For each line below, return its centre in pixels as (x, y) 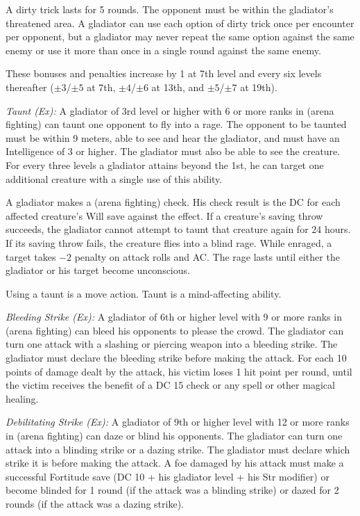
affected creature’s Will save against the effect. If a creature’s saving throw (164, 215)
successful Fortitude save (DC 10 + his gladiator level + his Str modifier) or (168, 476)
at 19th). (259, 87)
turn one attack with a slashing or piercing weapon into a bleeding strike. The (172, 344)
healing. (22, 398)
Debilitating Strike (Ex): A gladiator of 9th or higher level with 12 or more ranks (178, 422)
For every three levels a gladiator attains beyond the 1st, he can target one (165, 164)
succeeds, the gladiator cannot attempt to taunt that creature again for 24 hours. (178, 229)
